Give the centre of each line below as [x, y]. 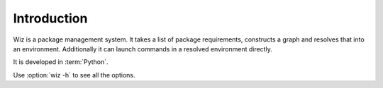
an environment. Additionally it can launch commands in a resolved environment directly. [143, 49]
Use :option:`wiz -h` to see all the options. [74, 75]
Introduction [50, 18]
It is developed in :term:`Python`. [61, 62]
